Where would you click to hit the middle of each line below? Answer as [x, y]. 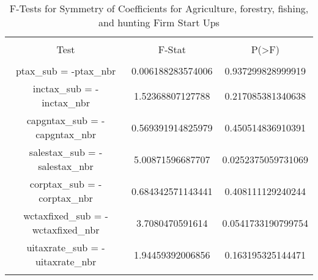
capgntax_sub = [62, 120]
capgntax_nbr [66, 134]
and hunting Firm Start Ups [159, 22]
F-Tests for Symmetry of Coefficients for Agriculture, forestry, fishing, [159, 8]
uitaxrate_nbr [66, 261]
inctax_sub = [62, 88]
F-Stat [172, 49]
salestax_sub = [62, 152]
